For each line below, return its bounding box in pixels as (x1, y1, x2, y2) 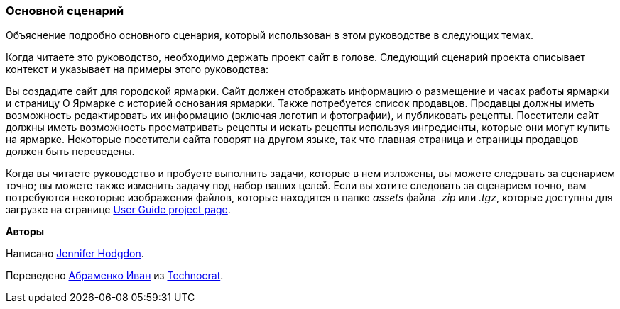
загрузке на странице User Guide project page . (6, 203, 231, 216)
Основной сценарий (6, 4, 124, 18)
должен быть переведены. (6, 145, 135, 158)
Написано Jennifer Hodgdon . (6, 247, 144, 260)
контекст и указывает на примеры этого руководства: (6, 63, 269, 76)
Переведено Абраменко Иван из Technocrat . (6, 269, 224, 282)
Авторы (6, 225, 45, 238)
